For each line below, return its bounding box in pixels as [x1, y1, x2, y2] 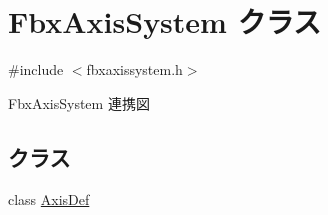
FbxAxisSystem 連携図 [8, 92, 150, 113]
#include [8, 59, 64, 80]
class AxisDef [8, 188, 90, 209]
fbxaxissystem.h [86, 59, 183, 80]
